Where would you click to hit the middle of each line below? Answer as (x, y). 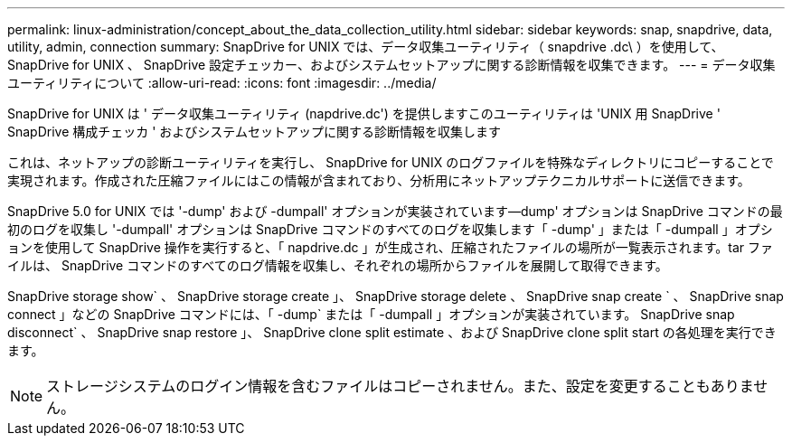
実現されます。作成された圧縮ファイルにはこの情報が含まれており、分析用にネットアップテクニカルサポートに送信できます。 (379, 180)
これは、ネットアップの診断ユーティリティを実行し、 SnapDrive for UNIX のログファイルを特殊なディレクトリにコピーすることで (391, 162)
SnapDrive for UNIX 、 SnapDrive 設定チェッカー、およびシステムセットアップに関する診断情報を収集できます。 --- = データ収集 (391, 65)
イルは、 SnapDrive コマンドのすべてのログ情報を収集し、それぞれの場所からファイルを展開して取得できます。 (338, 265)
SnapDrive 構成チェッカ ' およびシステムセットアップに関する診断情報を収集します (254, 132)
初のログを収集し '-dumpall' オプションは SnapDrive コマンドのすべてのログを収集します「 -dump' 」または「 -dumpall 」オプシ (390, 229)
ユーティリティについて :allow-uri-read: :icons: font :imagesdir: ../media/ (222, 83)
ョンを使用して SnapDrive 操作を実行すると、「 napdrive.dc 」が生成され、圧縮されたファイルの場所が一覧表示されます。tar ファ (391, 247)
